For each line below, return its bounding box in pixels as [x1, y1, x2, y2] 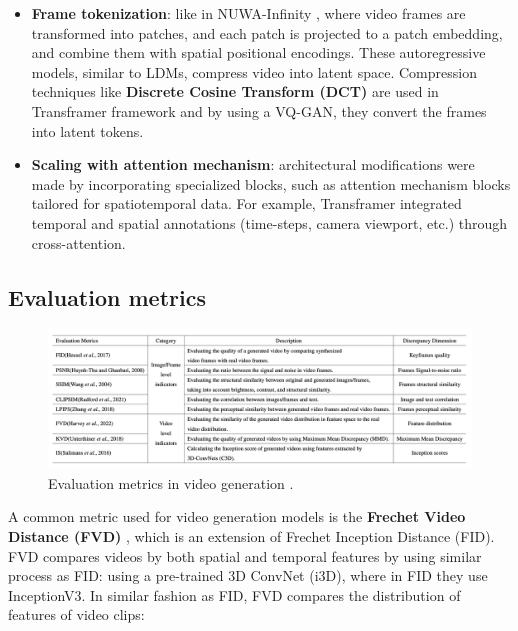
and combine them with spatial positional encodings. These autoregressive [31, 42, 486, 63]
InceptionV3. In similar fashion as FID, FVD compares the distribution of [8, 584, 461, 605]
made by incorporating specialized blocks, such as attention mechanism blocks [31, 173, 511, 194]
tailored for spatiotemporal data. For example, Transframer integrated [31, 193, 462, 214]
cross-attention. [31, 232, 126, 253]
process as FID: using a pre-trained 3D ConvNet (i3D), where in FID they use [8, 565, 488, 586]
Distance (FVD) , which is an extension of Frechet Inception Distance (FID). [8, 526, 495, 547]
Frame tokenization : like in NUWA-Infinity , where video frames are [31, 3, 466, 23]
